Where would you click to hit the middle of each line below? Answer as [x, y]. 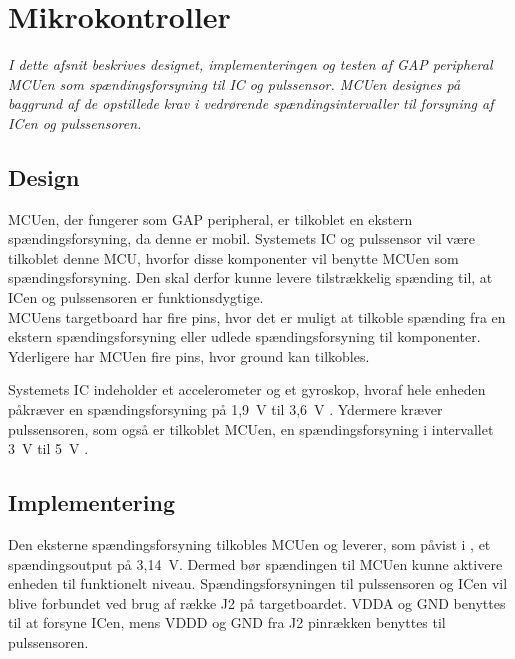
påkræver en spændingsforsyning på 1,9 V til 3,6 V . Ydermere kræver [225, 409]
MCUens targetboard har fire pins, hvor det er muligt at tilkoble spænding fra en [257, 316]
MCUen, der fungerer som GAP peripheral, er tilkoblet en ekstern [210, 218]
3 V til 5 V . [48, 448]
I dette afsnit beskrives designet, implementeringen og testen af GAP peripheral [250, 64]
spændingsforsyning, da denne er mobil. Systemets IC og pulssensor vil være [242, 238]
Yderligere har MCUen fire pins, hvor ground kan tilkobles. [189, 355]
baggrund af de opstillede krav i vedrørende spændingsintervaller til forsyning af [251, 103]
